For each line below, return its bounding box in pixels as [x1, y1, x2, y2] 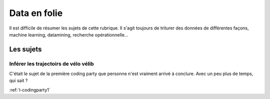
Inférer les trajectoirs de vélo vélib [9, 60, 94, 67]
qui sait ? [9, 77, 28, 83]
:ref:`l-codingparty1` [9, 86, 51, 92]
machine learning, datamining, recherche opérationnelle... [9, 31, 128, 37]
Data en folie [9, 7, 63, 18]
